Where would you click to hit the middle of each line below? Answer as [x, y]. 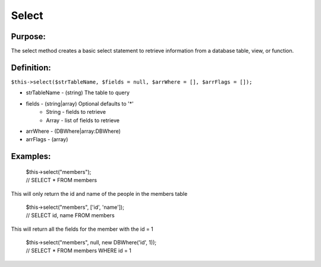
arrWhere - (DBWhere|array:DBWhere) [73, 131]
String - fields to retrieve [76, 112]
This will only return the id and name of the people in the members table [99, 193]
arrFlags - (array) [47, 139]
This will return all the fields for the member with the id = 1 [82, 229]
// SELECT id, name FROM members [70, 215]
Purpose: [28, 36]
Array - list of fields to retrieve [83, 120]
